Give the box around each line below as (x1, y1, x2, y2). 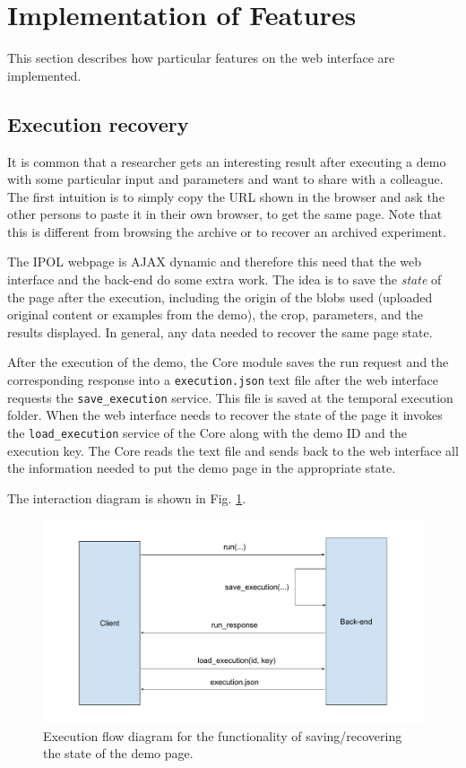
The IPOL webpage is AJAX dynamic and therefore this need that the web (7, 252, 422, 271)
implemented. (7, 65, 82, 84)
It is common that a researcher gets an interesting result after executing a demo (7, 152, 446, 170)
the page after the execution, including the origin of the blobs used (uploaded (7, 287, 433, 306)
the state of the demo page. (43, 744, 194, 763)
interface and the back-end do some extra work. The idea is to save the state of (7, 270, 442, 289)
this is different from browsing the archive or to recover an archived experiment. (7, 222, 446, 240)
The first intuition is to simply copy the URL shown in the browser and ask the (7, 187, 444, 205)
